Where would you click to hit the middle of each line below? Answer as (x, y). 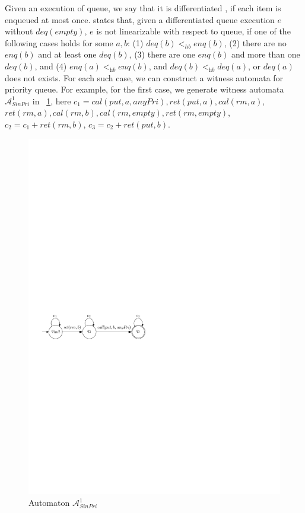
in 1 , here (52, 101)
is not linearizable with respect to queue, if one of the (193, 31)
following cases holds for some (59, 42)
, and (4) (51, 66)
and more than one (266, 54)
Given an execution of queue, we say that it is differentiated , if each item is (143, 8)
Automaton (49, 503)
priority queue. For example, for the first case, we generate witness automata (144, 89)
